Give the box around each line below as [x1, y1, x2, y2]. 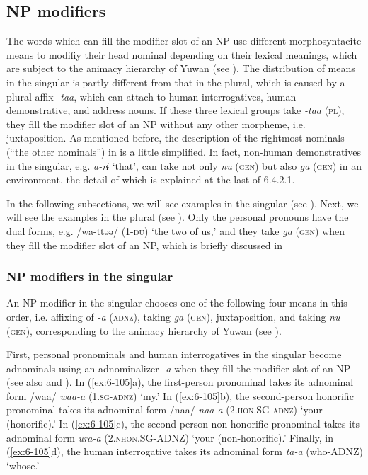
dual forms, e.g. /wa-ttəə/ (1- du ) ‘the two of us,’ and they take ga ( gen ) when [6, 223, 345, 238]
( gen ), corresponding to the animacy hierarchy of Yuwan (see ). [6, 323, 282, 338]
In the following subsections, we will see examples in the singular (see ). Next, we [6, 195, 359, 210]
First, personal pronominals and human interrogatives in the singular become [6, 347, 342, 362]
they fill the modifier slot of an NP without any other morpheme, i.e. [6, 116, 306, 131]
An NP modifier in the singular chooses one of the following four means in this [6, 295, 347, 310]
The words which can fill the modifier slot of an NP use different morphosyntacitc [6, 33, 362, 48]
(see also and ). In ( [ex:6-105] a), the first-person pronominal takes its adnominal [6, 374, 354, 389]
